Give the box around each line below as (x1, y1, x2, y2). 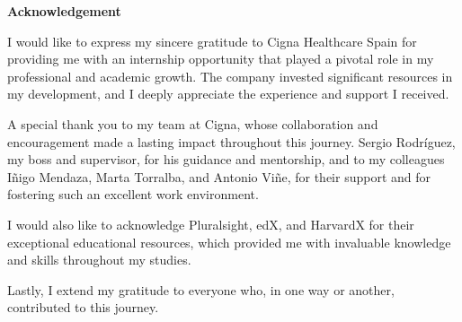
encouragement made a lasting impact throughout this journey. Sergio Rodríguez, (7, 132, 456, 151)
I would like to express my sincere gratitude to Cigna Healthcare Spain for (7, 31, 417, 50)
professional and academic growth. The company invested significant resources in (7, 66, 453, 85)
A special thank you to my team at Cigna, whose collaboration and (7, 114, 378, 133)
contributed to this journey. (7, 298, 159, 317)
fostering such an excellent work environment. (7, 185, 259, 204)
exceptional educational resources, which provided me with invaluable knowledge (7, 232, 451, 251)
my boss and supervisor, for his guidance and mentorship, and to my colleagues (7, 150, 445, 169)
